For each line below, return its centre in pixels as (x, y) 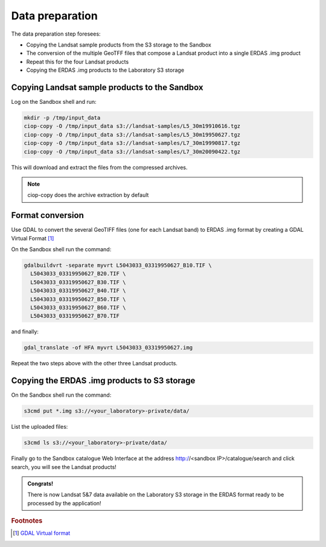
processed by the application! (65, 503)
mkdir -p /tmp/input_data (62, 118)
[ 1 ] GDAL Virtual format (42, 533)
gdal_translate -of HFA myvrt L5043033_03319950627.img (108, 348)
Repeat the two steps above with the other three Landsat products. (94, 363)
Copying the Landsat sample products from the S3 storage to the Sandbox (119, 45)
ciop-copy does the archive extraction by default (88, 195)
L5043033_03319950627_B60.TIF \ (78, 307)
